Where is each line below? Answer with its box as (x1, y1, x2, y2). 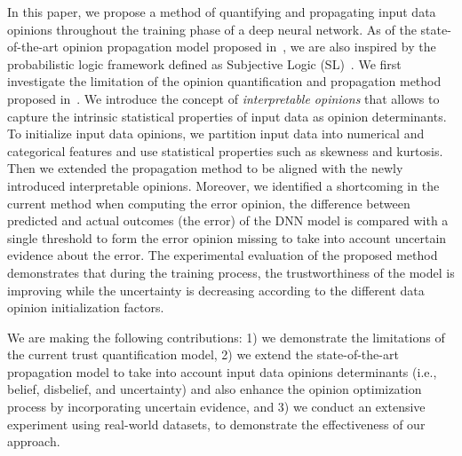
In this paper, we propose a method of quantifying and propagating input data (7, 3, 436, 20)
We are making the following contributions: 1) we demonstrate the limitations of (7, 327, 445, 346)
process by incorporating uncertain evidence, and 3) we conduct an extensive (7, 397, 426, 416)
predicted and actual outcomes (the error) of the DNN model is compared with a (7, 211, 449, 230)
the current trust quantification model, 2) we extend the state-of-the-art (7, 345, 399, 364)
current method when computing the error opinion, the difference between (7, 193, 410, 212)
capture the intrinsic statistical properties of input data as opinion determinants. (7, 106, 447, 125)
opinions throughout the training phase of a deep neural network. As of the (7, 20, 417, 38)
